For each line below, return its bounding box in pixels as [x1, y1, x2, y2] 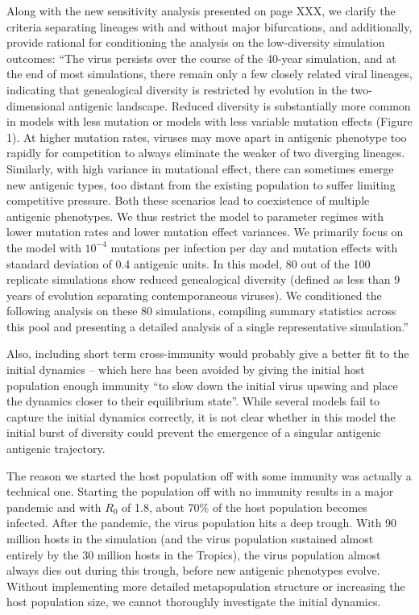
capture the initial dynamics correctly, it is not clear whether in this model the [6, 408, 396, 425]
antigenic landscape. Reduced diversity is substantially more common [68, 97, 411, 114]
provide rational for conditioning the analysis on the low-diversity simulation [6, 34, 385, 51]
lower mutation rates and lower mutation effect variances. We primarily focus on [6, 223, 404, 240]
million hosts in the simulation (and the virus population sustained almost [6, 530, 374, 546]
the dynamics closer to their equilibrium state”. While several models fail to [6, 393, 380, 409]
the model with [6, 239, 81, 256]
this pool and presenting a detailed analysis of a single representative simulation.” [6, 318, 409, 335]
